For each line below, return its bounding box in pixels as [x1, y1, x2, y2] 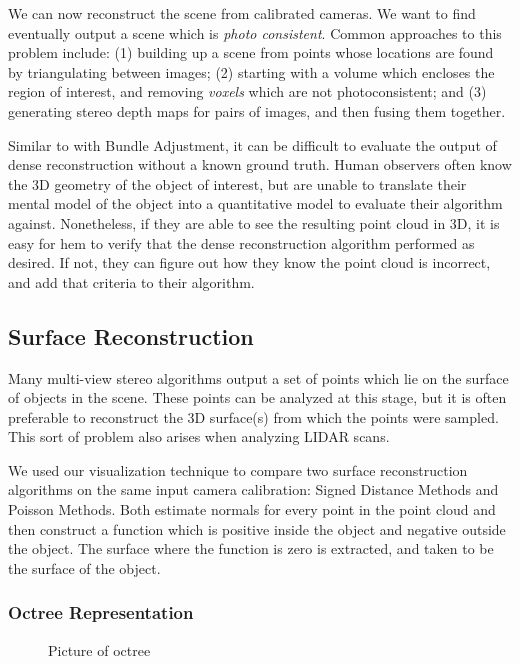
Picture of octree [48, 639, 151, 660]
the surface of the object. [8, 557, 161, 578]
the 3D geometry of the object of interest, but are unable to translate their [8, 173, 467, 194]
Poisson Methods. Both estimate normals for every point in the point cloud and [8, 499, 496, 520]
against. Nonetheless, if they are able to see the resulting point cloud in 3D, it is [8, 212, 500, 233]
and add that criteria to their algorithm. [8, 271, 255, 292]
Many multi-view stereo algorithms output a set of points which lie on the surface [8, 367, 509, 388]
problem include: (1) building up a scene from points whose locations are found [8, 42, 494, 63]
